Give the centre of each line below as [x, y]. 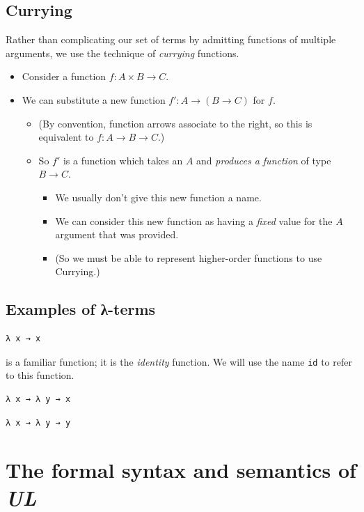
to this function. [40, 375]
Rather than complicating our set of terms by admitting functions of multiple [171, 39]
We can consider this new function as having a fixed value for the [194, 220]
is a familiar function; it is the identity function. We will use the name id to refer [179, 361]
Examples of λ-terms [81, 309]
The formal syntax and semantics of [181, 470]
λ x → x [23, 339]
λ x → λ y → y [38, 422]
